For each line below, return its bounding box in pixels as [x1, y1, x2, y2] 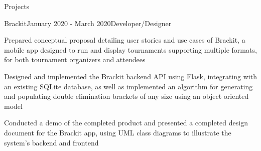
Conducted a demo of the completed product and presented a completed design [4, 117, 248, 128]
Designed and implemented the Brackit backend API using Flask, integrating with [4, 71, 257, 81]
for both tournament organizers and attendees [4, 54, 146, 65]
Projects [4, 1, 30, 11]
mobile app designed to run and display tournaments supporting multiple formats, [4, 44, 257, 55]
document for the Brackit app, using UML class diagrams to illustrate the [4, 127, 231, 137]
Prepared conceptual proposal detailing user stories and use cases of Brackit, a [4, 35, 245, 45]
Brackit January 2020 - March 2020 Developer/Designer [4, 18, 172, 28]
